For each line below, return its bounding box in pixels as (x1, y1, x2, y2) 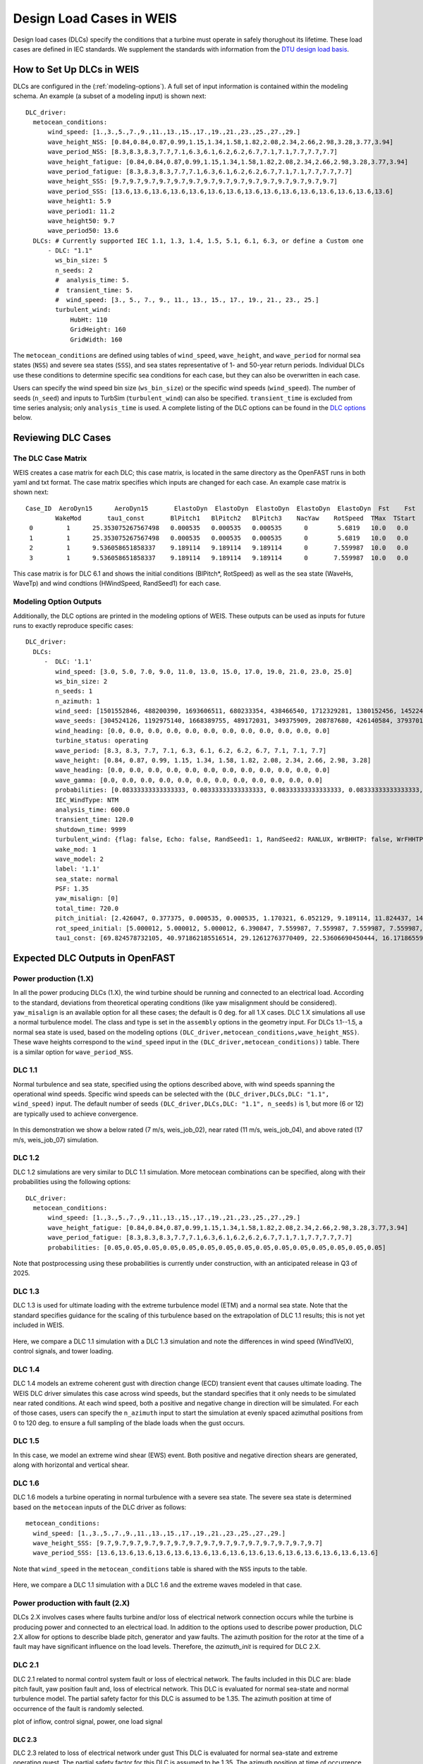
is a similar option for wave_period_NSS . (13, 1048, 133, 1056)
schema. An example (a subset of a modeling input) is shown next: (13, 92, 207, 100)
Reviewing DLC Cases (13, 432, 111, 444)
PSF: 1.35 (55, 885, 90, 893)
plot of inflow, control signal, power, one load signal (13, 1717, 163, 1726)
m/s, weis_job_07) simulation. (13, 1135, 99, 1144)
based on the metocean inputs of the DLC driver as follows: (13, 1503, 187, 1511)
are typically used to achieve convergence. (13, 1109, 139, 1118)
